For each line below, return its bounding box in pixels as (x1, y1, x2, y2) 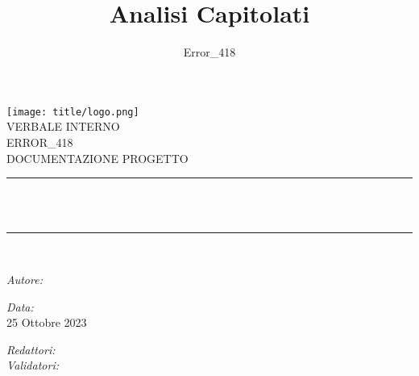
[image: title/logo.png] (6, 106, 139, 118)
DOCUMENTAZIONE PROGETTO (6, 149, 189, 166)
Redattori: (6, 340, 56, 357)
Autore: (6, 270, 43, 287)
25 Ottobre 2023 (6, 314, 87, 331)
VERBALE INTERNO (6, 118, 120, 135)
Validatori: (6, 357, 59, 374)
